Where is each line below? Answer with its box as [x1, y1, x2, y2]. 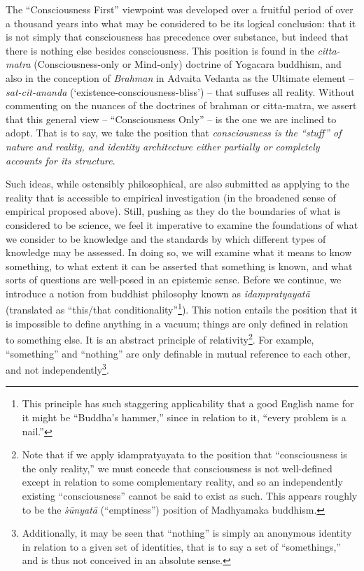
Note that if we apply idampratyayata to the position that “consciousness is [22, 447, 347, 462]
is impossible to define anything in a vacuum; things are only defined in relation [6, 316, 349, 330]
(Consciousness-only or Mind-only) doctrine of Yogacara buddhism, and [34, 57, 342, 71]
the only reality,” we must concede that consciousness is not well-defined [22, 460, 332, 475]
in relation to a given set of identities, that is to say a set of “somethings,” [22, 539, 341, 554]
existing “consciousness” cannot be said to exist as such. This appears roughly [22, 488, 358, 502]
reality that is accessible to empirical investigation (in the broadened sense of [6, 190, 336, 204]
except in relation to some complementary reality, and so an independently [22, 474, 343, 489]
